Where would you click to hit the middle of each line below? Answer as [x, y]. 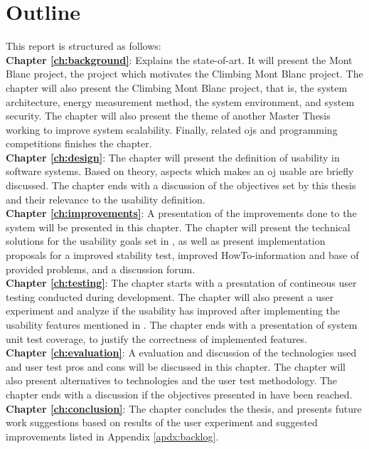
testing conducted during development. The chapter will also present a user [170, 296]
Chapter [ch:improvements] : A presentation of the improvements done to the [181, 213]
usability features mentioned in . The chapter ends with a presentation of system [182, 324]
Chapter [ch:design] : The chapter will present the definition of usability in [173, 157]
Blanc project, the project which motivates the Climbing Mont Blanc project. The [184, 74]
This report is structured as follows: [84, 46]
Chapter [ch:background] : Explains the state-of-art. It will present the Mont [179, 59]
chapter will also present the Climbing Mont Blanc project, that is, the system [177, 87]
